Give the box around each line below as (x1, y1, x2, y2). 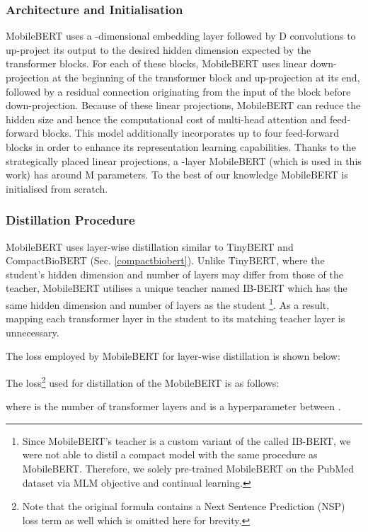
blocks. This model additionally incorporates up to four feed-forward (42, 125, 340, 140)
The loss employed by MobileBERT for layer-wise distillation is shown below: (6, 349, 340, 363)
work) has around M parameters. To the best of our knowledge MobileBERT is (6, 167, 348, 182)
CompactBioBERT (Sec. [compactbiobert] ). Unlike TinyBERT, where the (6, 253, 325, 268)
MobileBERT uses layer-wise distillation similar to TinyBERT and (6, 239, 294, 254)
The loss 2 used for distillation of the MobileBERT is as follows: (6, 373, 280, 390)
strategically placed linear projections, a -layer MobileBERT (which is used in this (6, 153, 362, 168)
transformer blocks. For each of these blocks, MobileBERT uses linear (6, 56, 308, 71)
